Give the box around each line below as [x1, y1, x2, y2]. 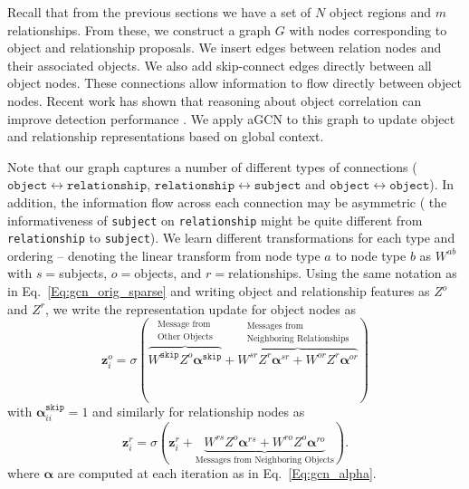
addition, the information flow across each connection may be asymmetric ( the [7, 192, 447, 211]
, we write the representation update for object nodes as [45, 299, 356, 318]
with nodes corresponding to [289, 20, 447, 39]
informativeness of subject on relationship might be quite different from [7, 210, 423, 229]
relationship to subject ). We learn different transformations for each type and [7, 228, 455, 247]
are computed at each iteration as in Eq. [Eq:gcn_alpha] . [57, 464, 377, 483]
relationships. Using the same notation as [227, 264, 457, 283]
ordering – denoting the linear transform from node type [7, 245, 321, 264]
